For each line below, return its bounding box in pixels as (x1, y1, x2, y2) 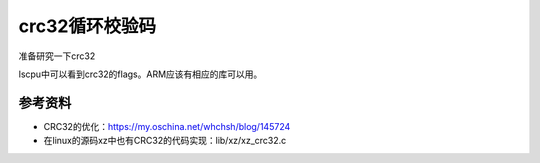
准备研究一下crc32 (18, 50, 96, 62)
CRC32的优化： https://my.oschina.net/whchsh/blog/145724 (43, 120, 291, 132)
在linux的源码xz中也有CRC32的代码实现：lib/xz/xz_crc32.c (43, 135, 287, 147)
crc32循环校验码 (18, 15, 157, 37)
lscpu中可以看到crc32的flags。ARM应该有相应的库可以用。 (18, 68, 263, 80)
